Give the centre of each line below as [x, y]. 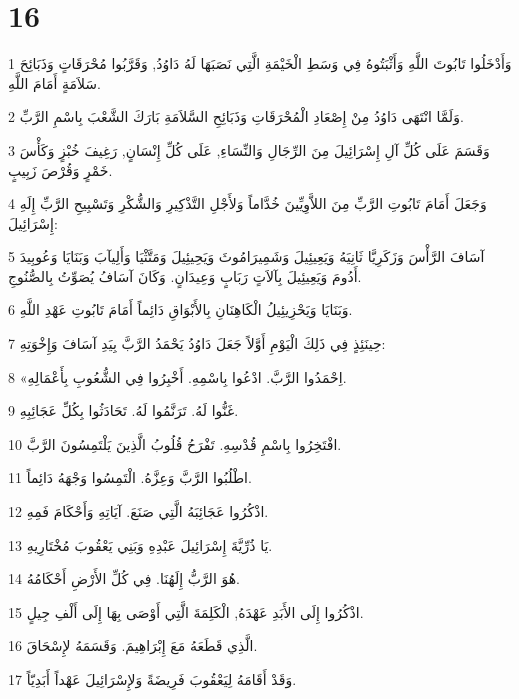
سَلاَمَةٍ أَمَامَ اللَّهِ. [54, 82]
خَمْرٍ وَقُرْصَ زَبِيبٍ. [60, 169]
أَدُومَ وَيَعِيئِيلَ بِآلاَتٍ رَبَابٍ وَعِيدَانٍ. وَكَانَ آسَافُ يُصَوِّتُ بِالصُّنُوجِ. [185, 275]
